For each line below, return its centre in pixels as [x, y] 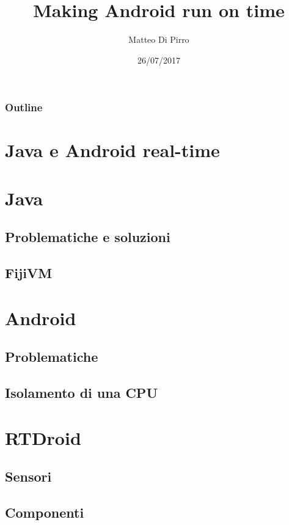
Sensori [28, 476]
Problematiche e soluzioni [88, 237]
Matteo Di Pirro [159, 39]
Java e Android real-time [112, 150]
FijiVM [29, 273]
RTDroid [43, 437]
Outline [24, 107]
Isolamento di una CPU [81, 393]
